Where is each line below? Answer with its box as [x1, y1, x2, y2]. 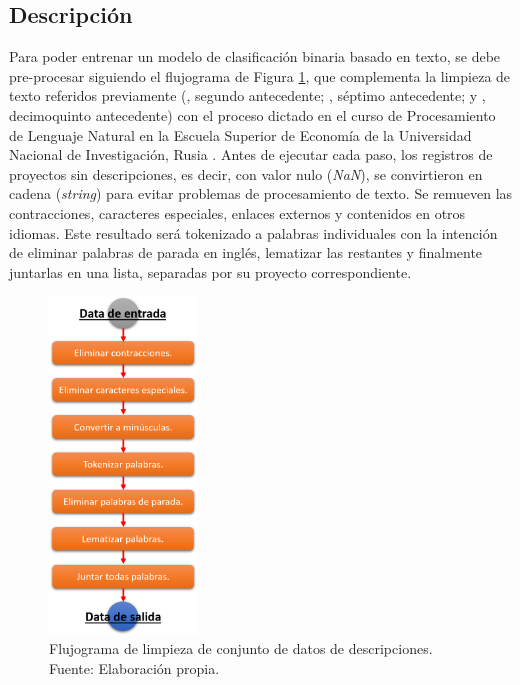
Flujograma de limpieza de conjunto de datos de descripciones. [49, 638, 433, 659]
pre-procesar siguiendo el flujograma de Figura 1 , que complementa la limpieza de [9, 65, 511, 86]
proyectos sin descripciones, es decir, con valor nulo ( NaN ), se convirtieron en [9, 163, 483, 184]
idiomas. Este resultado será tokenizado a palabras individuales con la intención [9, 222, 498, 243]
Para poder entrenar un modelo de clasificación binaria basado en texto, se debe [9, 46, 501, 67]
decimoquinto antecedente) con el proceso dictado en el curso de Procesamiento [9, 104, 496, 125]
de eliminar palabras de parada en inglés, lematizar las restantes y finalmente [9, 242, 483, 263]
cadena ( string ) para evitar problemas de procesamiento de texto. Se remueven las [9, 183, 513, 204]
